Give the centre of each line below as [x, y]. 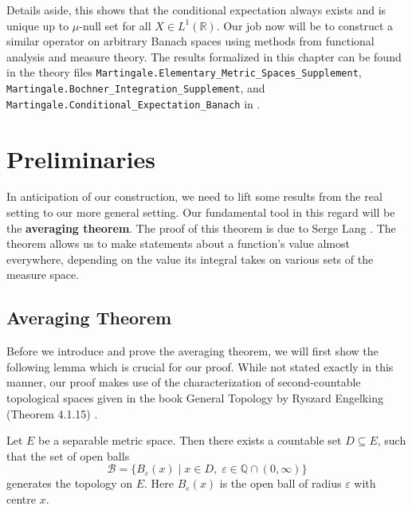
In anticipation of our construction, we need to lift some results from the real [194, 196]
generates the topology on [70, 483]
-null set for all [115, 25]
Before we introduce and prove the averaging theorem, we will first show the [192, 351]
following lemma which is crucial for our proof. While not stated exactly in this [200, 366]
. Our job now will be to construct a [305, 25]
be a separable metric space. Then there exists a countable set [190, 440]
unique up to [38, 25]
